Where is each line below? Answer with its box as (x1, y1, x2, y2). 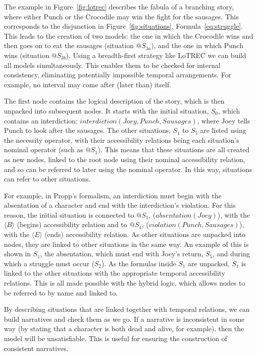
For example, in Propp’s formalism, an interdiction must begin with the (4, 190, 222, 200)
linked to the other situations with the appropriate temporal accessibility (4, 268, 225, 278)
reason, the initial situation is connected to (4, 209, 134, 220)
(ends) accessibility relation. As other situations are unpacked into (44, 229, 246, 239)
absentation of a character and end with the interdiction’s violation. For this (4, 200, 236, 210)
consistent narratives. (4, 343, 68, 353)
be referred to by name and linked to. (4, 287, 118, 297)
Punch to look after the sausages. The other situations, (4, 125, 171, 135)
